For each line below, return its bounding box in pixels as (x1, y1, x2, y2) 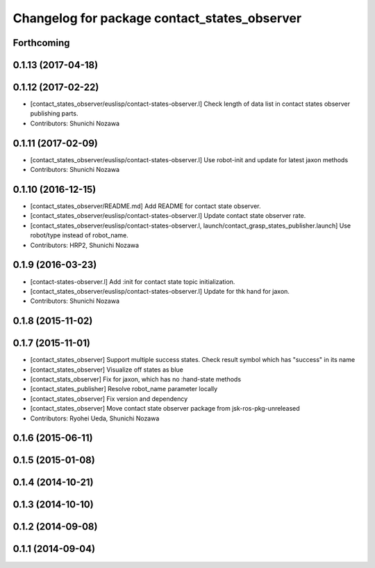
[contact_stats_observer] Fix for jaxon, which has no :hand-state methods (30, 375, 242, 384)
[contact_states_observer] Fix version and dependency (30, 394, 188, 403)
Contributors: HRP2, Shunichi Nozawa (30, 241, 139, 249)
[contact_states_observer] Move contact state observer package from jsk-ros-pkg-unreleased (30, 404, 300, 413)
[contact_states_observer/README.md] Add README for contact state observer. (30, 202, 261, 210)
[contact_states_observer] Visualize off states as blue (30, 365, 184, 374)
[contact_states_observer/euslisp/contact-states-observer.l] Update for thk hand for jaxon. (30, 287, 290, 295)
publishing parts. (30, 109, 78, 118)
